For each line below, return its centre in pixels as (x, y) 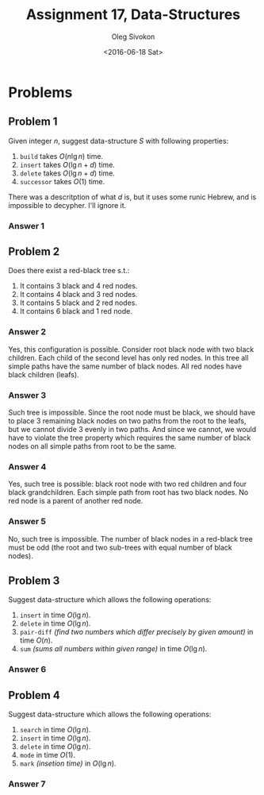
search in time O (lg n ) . (55, 730)
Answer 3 (27, 395)
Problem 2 (34, 252)
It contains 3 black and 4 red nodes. (78, 286)
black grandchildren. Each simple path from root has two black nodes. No (128, 492)
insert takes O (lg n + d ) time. (67, 164)
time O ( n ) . (36, 640)
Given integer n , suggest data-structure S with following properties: (119, 141)
